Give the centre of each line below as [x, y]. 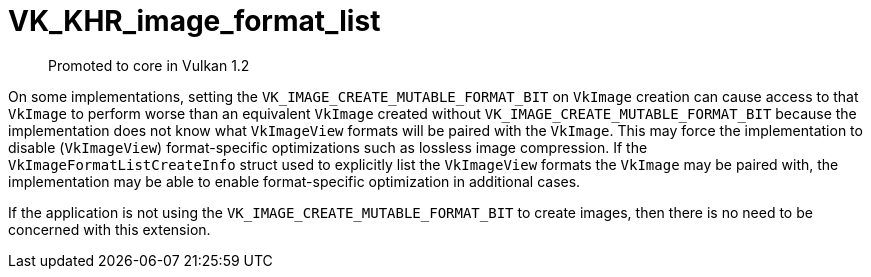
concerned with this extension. [109, 229]
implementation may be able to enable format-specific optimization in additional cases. [294, 181]
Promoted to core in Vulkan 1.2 [149, 65]
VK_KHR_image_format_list [194, 21]
